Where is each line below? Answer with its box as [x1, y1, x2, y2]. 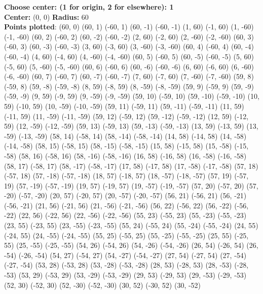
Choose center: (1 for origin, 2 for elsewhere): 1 [4, 2, 174, 12]
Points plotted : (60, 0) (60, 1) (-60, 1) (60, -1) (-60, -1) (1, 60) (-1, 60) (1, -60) [4, 21, 254, 32]
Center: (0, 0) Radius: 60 [4, 11, 89, 22]
